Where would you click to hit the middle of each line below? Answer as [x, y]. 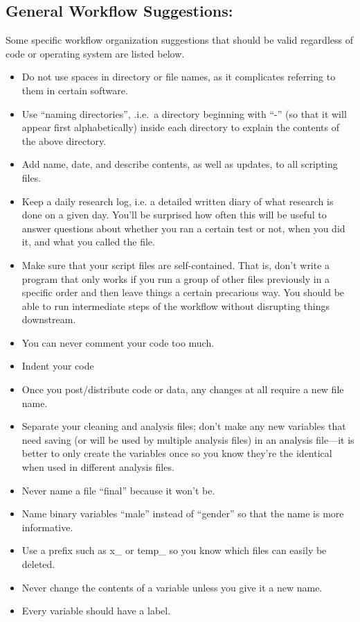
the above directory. [64, 140]
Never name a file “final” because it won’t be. [118, 490]
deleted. [38, 564]
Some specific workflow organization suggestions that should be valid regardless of [179, 40]
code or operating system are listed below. [95, 53]
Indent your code [58, 366]
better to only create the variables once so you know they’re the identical [177, 453]
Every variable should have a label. [96, 611]
